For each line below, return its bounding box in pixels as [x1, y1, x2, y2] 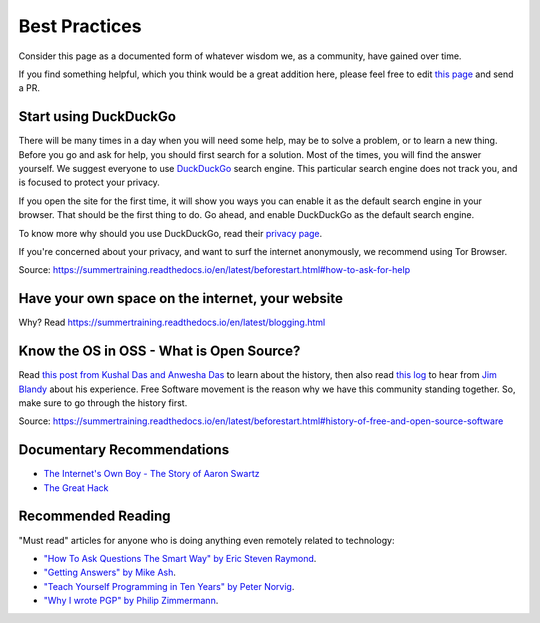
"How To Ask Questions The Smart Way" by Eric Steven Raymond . [43, 552, 317, 564]
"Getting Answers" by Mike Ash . [43, 566, 177, 579]
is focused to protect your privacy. [18, 176, 160, 189]
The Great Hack [43, 481, 109, 494]
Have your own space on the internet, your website [18, 290, 344, 307]
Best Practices [18, 15, 142, 37]
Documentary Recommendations [18, 441, 230, 459]
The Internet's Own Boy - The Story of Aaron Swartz [43, 468, 260, 480]
